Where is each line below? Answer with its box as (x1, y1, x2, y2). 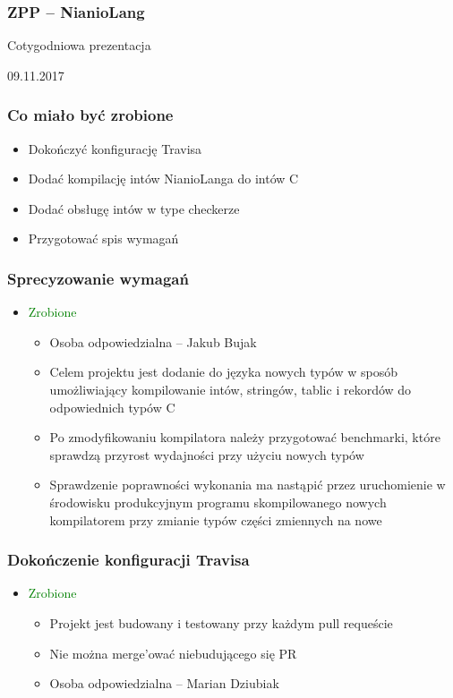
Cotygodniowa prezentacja (7, 36, 151, 55)
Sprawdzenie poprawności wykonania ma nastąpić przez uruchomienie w (49, 475, 446, 494)
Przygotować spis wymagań (28, 229, 179, 248)
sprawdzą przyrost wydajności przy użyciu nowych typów (49, 445, 364, 464)
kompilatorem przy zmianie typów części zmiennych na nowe (49, 510, 382, 529)
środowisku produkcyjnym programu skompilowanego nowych (49, 492, 387, 511)
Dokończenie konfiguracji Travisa (7, 549, 250, 571)
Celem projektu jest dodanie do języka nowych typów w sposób (49, 362, 397, 381)
